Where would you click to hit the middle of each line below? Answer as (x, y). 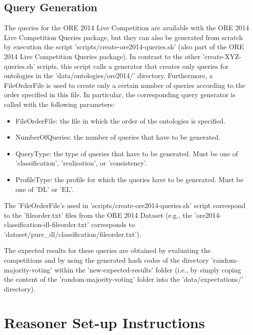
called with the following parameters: (59, 104)
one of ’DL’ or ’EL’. (44, 189)
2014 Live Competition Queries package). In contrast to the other (102, 56)
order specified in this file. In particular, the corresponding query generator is (120, 94)
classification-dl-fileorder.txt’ (47, 224)
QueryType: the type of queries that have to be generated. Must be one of (127, 153)
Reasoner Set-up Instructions (105, 322)
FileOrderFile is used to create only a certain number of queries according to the (125, 85)
